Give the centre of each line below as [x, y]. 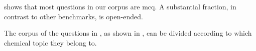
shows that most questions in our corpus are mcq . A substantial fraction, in [120, 6]
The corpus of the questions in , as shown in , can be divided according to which [128, 33]
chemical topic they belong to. [50, 42]
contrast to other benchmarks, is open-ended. [74, 16]
